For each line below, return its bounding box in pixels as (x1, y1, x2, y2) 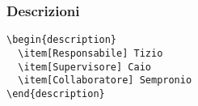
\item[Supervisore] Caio (18, 61, 151, 73)
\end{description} (6, 87, 105, 100)
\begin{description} (6, 34, 117, 46)
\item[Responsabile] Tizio (18, 47, 163, 59)
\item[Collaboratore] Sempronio (18, 74, 192, 87)
